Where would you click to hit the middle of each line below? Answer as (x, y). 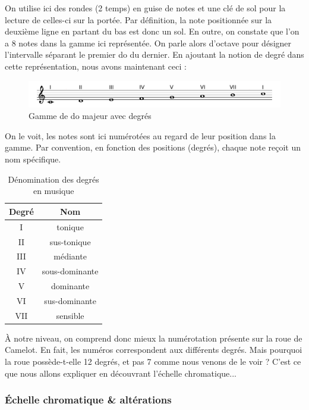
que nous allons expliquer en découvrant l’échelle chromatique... (121, 373)
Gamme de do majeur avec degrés (90, 116)
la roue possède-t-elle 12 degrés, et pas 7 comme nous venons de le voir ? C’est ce (153, 362)
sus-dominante (70, 300)
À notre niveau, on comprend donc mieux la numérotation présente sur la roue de (154, 338)
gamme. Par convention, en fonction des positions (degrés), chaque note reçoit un (153, 147)
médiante (70, 256)
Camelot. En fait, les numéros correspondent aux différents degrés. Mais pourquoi (154, 350)
